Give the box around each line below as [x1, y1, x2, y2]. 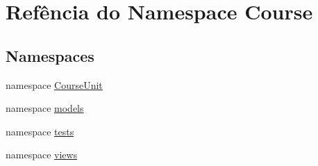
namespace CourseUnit [6, 77, 103, 92]
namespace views [6, 147, 78, 162]
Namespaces [6, 44, 94, 66]
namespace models [6, 101, 84, 115]
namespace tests [6, 124, 74, 138]
